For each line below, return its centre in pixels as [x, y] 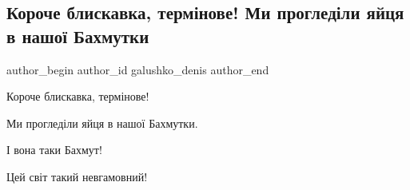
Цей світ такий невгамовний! [77, 176]
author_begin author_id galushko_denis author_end [138, 69]
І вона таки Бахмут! [54, 150]
